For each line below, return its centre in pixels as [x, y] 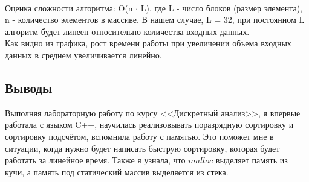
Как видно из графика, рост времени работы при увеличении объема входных [148, 43]
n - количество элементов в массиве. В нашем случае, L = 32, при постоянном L [155, 20]
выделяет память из [252, 160]
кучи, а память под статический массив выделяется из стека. [117, 171]
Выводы [29, 87]
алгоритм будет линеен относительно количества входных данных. [127, 31]
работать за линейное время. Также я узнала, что [95, 160]
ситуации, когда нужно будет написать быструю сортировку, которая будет [142, 148]
